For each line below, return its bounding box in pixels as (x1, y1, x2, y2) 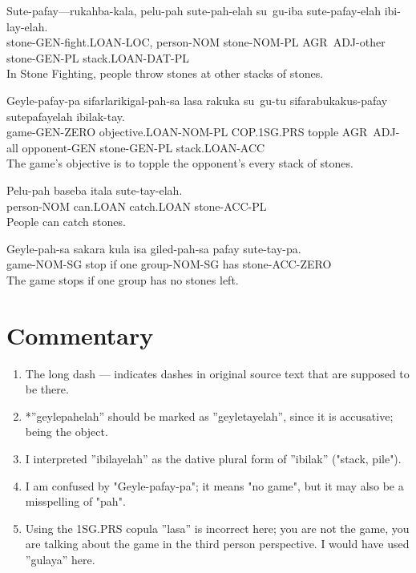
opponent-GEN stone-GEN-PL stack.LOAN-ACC (22, 139, 265, 155)
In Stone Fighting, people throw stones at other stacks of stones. (6, 65, 324, 82)
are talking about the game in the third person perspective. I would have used (25, 535, 410, 552)
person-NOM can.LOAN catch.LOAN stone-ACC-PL (6, 197, 267, 214)
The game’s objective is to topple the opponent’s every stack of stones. (6, 155, 353, 171)
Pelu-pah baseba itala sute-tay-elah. (6, 181, 183, 198)
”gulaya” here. (25, 551, 95, 567)
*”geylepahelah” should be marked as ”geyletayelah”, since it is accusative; (25, 407, 394, 424)
